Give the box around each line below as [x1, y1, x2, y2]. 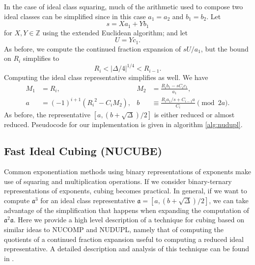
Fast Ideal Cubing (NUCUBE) [4, 143, 162, 159]
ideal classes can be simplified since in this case [4, 11, 146, 21]
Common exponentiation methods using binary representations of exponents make [4, 166, 251, 176]
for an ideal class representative [40, 195, 135, 205]
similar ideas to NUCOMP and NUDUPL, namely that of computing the [4, 224, 224, 234]
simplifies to [23, 53, 59, 63]
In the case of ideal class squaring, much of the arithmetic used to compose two [4, 1, 243, 11]
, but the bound [200, 43, 249, 53]
